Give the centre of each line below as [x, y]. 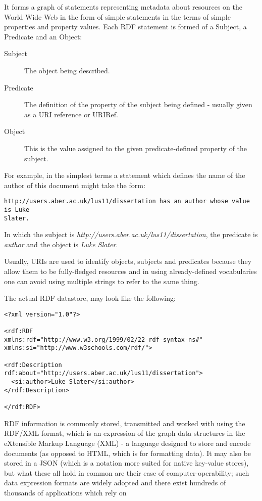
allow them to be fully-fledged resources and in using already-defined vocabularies [130, 271]
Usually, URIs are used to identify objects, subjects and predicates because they [128, 261]
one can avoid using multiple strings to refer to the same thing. [102, 281]
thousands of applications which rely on [65, 492]
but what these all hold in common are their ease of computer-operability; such [127, 472]
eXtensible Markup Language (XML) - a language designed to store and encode [127, 443]
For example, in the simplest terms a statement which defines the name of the [125, 175]
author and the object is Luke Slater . [61, 244]
